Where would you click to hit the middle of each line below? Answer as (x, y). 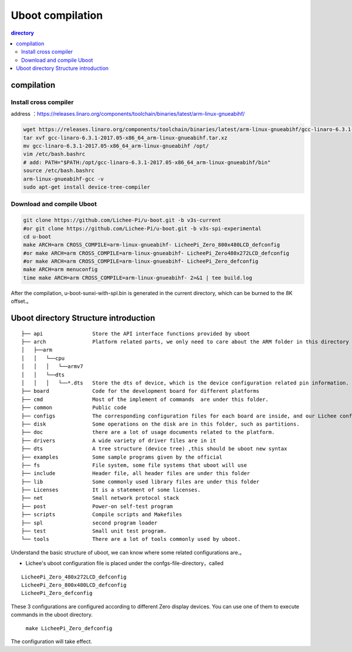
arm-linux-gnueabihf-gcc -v (63, 179)
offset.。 (21, 301)
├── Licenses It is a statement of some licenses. (111, 490)
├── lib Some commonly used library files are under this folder (141, 482)
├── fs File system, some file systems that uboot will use (134, 465)
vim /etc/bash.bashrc (54, 154)
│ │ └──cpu (43, 358)
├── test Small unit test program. (94, 531)
